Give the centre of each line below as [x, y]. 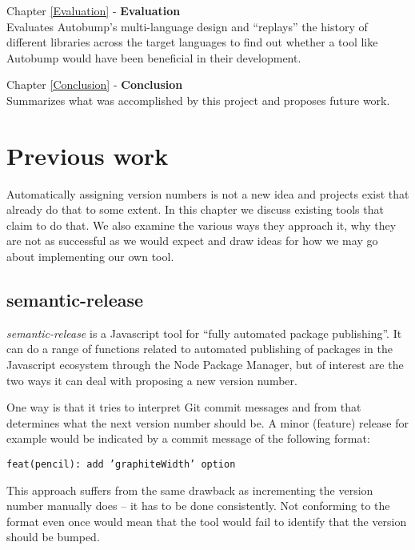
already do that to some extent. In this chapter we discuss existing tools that [195, 209]
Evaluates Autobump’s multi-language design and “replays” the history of [187, 26]
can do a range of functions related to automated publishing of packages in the [200, 349]
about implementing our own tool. [90, 257]
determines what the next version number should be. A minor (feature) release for [208, 422]
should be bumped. [53, 537]
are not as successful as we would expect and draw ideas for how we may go [192, 241]
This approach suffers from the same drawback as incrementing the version [190, 490]
